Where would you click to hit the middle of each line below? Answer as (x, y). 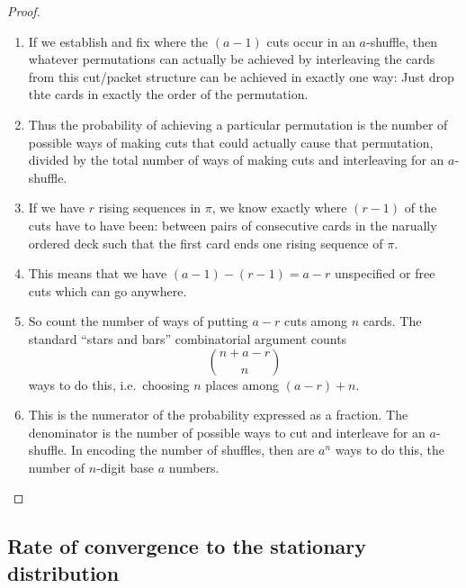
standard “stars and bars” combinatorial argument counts (188, 338)
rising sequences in (150, 208)
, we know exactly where (279, 208)
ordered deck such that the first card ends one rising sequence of (206, 243)
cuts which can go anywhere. (108, 290)
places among (242, 384)
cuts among (316, 321)
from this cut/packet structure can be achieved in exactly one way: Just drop (241, 76)
